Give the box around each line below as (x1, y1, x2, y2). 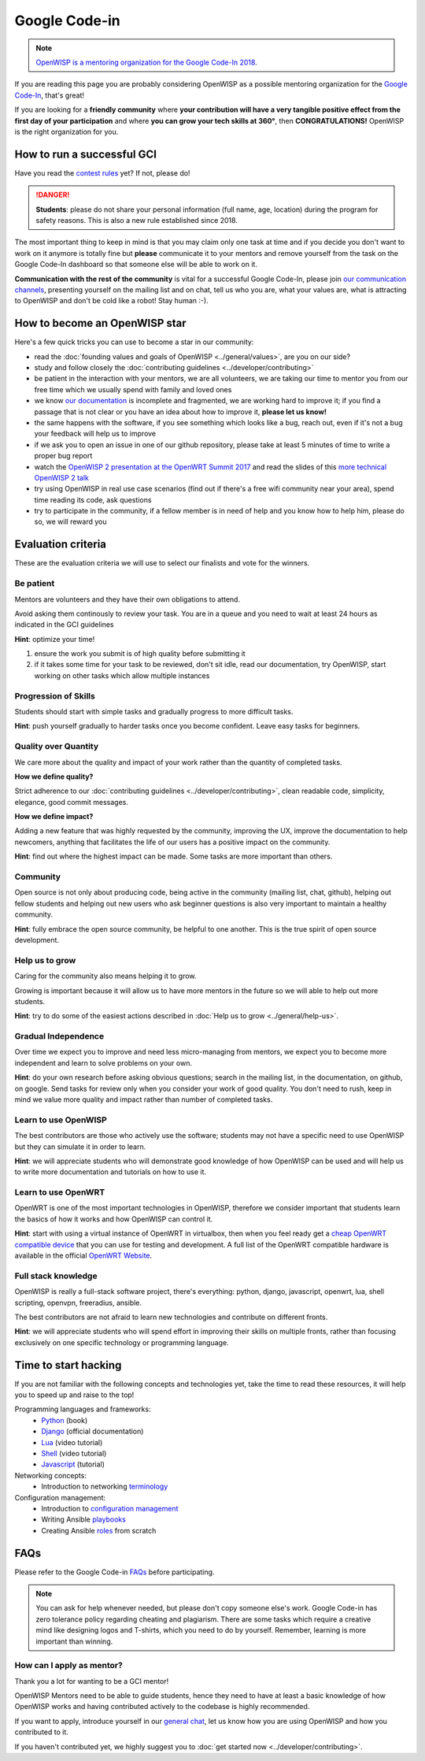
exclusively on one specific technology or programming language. (14, 1337, 229, 1347)
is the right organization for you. (14, 127, 119, 136)
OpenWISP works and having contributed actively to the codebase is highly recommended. (14, 1702, 310, 1711)
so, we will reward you (34, 517, 107, 527)
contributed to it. (14, 1727, 68, 1737)
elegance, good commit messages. (14, 797, 129, 806)
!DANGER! (35, 190, 70, 200)
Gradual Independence (14, 1031, 105, 1042)
